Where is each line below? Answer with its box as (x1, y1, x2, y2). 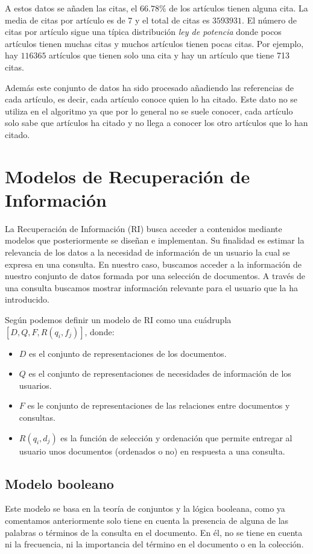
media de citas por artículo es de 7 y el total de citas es (5, 13, 210, 26)
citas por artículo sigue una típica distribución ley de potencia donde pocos (5, 25, 282, 38)
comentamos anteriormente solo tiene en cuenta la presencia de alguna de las (5, 514, 289, 526)
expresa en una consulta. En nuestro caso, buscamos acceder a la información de (5, 257, 302, 270)
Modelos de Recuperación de (5, 163, 250, 188)
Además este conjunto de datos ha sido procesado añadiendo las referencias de (5, 81, 294, 93)
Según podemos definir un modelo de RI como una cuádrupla (5, 313, 232, 326)
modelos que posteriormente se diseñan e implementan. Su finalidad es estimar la (5, 234, 305, 247)
